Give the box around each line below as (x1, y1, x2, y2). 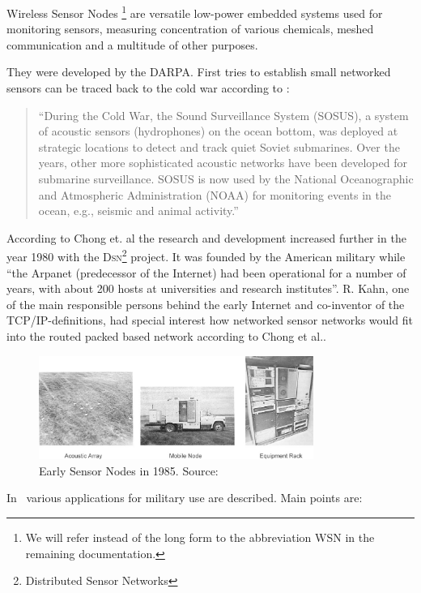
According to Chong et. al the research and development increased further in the (6, 229, 406, 246)
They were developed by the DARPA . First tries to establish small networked (6, 63, 391, 80)
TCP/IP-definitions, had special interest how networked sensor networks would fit (6, 312, 413, 329)
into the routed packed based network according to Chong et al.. (6, 328, 326, 344)
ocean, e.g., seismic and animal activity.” (38, 202, 239, 219)
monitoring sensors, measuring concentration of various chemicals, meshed (6, 20, 374, 37)
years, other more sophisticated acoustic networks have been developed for (38, 154, 407, 171)
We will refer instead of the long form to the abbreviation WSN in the (25, 529, 375, 546)
